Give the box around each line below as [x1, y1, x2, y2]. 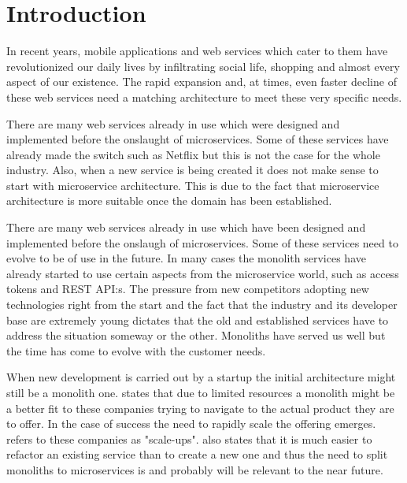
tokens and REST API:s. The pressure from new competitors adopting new [6, 281, 369, 297]
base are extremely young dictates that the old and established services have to [6, 311, 389, 328]
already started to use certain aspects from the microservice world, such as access [6, 265, 399, 281]
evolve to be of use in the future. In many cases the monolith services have [6, 250, 366, 266]
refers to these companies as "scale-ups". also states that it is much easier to [6, 430, 372, 447]
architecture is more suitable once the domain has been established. [6, 192, 332, 209]
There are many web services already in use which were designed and [6, 115, 340, 132]
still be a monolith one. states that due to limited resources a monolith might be [6, 385, 395, 400]
